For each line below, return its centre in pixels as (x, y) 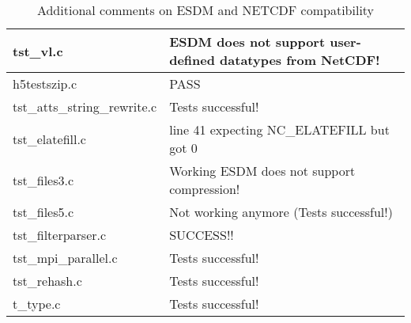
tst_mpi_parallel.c (65, 258)
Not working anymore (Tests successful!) (281, 212)
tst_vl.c (38, 51)
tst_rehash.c (47, 281)
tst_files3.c (43, 180)
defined (192, 60)
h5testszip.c (45, 84)
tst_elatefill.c (49, 139)
